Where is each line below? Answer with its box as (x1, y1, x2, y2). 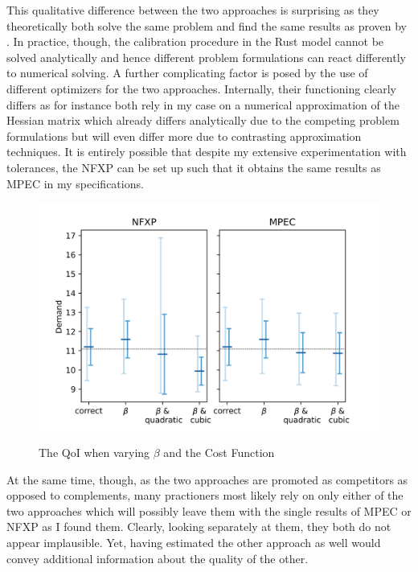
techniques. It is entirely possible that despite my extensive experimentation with (6, 143, 407, 160)
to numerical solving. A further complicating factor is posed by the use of (6, 64, 368, 81)
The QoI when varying (39, 444, 150, 461)
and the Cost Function (163, 444, 275, 461)
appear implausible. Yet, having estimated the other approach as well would (6, 534, 381, 551)
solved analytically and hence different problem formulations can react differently (6, 48, 406, 65)
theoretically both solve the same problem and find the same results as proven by (6, 17, 407, 34)
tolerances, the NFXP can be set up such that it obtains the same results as (6, 158, 381, 175)
